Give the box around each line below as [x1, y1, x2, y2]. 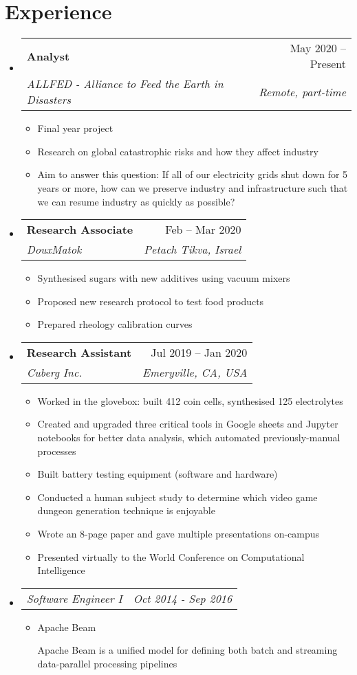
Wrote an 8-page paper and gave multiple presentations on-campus [37, 527, 320, 541]
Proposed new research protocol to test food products [37, 294, 264, 308]
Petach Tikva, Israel [144, 241, 241, 258]
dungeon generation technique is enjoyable [37, 503, 215, 518]
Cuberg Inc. [26, 364, 83, 380]
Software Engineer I [26, 590, 122, 606]
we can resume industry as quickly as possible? [37, 194, 235, 208]
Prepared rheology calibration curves [37, 317, 193, 331]
